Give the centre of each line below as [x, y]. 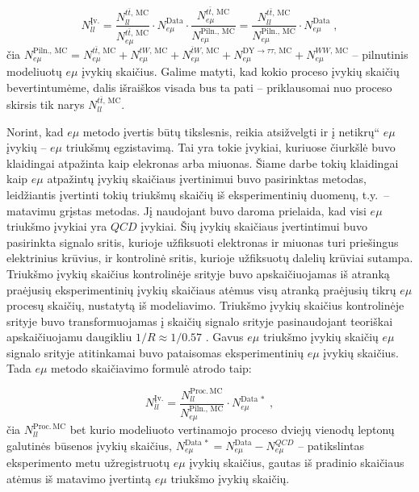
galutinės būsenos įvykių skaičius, [89, 446]
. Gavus [224, 337]
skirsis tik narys [46, 104]
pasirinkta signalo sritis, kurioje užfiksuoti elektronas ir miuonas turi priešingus [203, 242]
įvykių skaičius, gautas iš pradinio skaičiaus [297, 463]
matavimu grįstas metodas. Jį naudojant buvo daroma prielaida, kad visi [186, 210]
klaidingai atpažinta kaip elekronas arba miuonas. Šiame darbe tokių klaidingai [203, 163]
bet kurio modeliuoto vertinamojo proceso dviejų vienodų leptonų [232, 429]
